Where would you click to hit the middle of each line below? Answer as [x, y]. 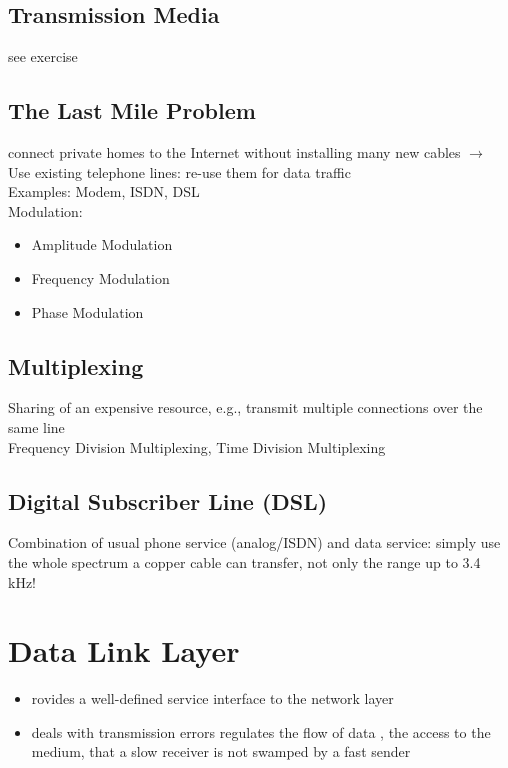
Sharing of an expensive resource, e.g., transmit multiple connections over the [245, 407]
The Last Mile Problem [132, 110]
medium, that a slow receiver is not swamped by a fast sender [221, 751]
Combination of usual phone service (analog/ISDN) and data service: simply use [254, 542]
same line [36, 426]
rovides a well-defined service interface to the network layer [212, 698]
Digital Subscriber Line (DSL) [168, 500]
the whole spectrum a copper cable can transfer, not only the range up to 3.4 [244, 561]
